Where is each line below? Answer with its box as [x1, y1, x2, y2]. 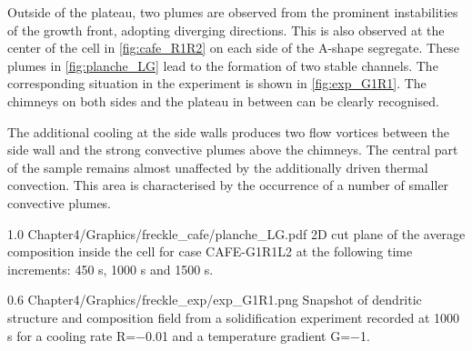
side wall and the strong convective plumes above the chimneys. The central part [7, 140, 458, 159]
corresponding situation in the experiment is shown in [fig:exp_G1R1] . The [7, 74, 427, 93]
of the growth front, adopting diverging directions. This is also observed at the [7, 20, 445, 39]
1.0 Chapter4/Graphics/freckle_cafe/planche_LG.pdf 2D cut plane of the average [7, 224, 466, 243]
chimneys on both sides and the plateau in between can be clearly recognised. [7, 91, 439, 110]
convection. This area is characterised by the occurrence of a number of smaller [7, 175, 449, 195]
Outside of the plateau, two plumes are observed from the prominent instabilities [7, 3, 458, 21]
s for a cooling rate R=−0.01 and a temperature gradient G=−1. [7, 326, 370, 345]
